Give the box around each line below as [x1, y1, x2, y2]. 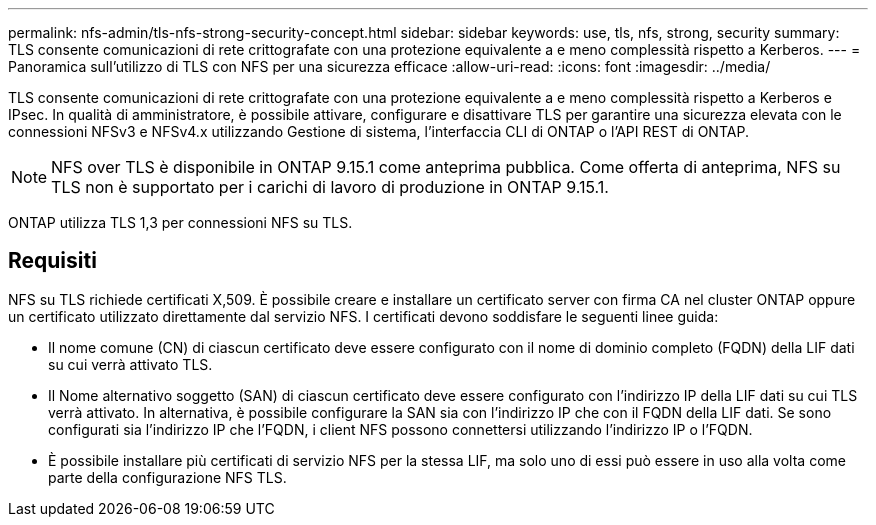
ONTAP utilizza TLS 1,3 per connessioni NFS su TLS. [8, 214, 353, 231]
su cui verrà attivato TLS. [48, 355, 213, 373]
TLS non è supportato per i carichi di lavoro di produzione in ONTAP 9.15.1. [51, 177, 609, 197]
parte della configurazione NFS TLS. [48, 468, 287, 486]
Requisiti [8, 248, 97, 274]
